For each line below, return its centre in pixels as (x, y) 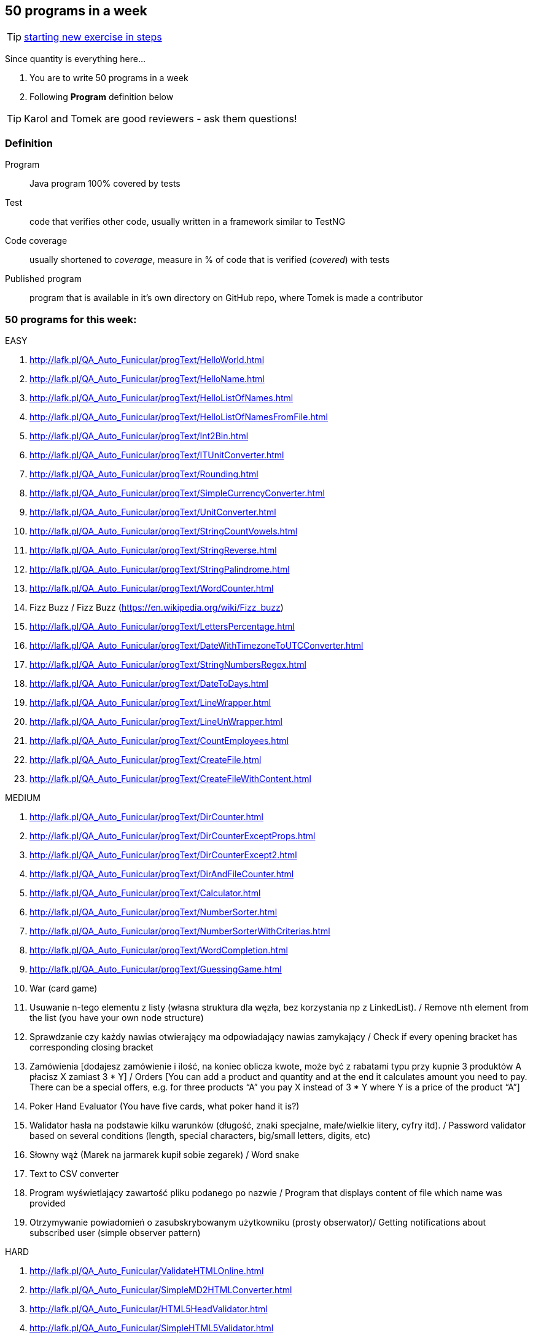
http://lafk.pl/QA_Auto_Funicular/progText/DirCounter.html (146, 816)
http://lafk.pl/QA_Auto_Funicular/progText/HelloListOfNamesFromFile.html (179, 417)
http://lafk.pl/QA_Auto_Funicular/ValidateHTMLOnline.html (147, 1270)
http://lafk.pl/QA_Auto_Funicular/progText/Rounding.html (144, 474)
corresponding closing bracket (91, 1047)
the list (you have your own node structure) (117, 1017)
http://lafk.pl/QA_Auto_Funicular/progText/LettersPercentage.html (162, 626)
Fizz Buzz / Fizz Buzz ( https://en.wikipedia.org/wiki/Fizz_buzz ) (157, 607)
